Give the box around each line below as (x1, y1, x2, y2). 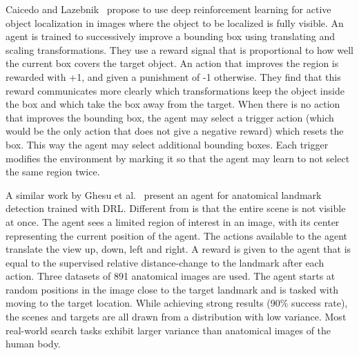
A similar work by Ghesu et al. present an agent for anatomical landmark (6, 187, 322, 202)
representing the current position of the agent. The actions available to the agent (6, 228, 348, 242)
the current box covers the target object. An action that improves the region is (6, 56, 339, 70)
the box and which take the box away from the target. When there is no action (6, 97, 340, 111)
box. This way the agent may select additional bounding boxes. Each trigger (6, 137, 329, 151)
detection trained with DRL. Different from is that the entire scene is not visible (6, 201, 346, 215)
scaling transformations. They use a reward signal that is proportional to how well (6, 42, 353, 57)
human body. (6, 336, 61, 351)
